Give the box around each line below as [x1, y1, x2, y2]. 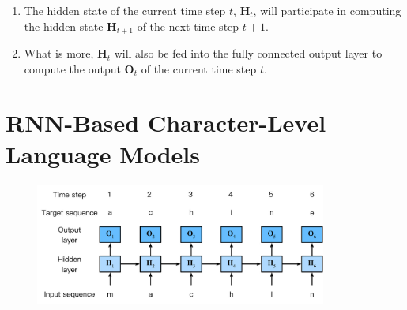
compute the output [24, 60, 121, 77]
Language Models [6, 137, 201, 170]
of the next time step [137, 17, 239, 34]
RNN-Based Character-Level [6, 106, 326, 139]
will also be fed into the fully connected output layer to [114, 45, 383, 62]
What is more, [24, 45, 94, 62]
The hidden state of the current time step [24, 2, 226, 18]
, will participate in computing [253, 2, 401, 18]
